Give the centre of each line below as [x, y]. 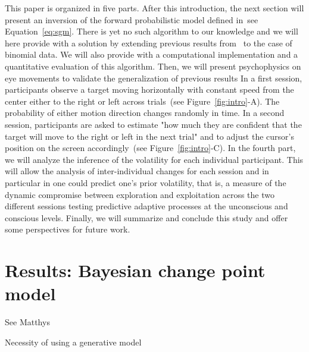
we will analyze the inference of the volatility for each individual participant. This [154, 159]
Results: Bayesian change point [135, 270]
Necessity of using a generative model [73, 342]
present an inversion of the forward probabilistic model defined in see [132, 19]
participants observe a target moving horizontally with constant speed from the [149, 89]
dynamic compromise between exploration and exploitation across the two [140, 194]
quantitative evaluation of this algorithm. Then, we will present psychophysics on [153, 66]
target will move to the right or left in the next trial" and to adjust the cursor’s [149, 136]
